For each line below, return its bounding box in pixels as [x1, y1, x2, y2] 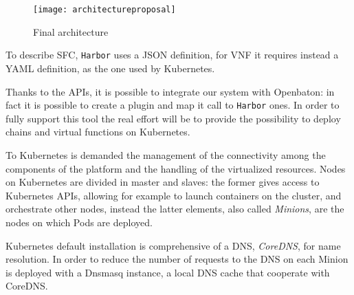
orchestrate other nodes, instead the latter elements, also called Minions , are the [5, 201, 344, 216]
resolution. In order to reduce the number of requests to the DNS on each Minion [5, 252, 349, 266]
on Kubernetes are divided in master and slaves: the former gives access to [5, 175, 320, 189]
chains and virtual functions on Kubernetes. [5, 124, 190, 139]
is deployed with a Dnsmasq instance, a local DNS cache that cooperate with [5, 265, 330, 279]
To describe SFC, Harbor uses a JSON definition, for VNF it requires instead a [5, 47, 339, 62]
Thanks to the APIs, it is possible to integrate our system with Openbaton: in [5, 84, 335, 98]
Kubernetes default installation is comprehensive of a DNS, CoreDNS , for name [5, 238, 341, 252]
